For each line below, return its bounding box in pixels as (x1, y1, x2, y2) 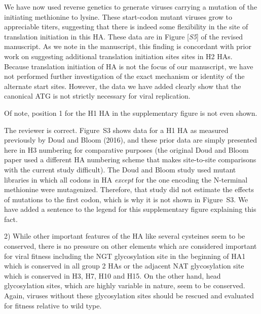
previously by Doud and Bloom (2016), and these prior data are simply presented (4, 134, 257, 145)
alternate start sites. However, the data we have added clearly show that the (4, 80, 241, 91)
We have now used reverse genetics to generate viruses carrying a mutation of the (4, 2, 257, 12)
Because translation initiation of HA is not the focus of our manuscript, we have (4, 61, 253, 71)
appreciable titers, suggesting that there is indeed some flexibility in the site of (4, 21, 248, 32)
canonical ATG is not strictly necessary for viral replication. (4, 91, 191, 101)
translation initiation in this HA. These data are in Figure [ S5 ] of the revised (4, 31, 243, 41)
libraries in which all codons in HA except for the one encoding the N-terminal (4, 174, 248, 185)
